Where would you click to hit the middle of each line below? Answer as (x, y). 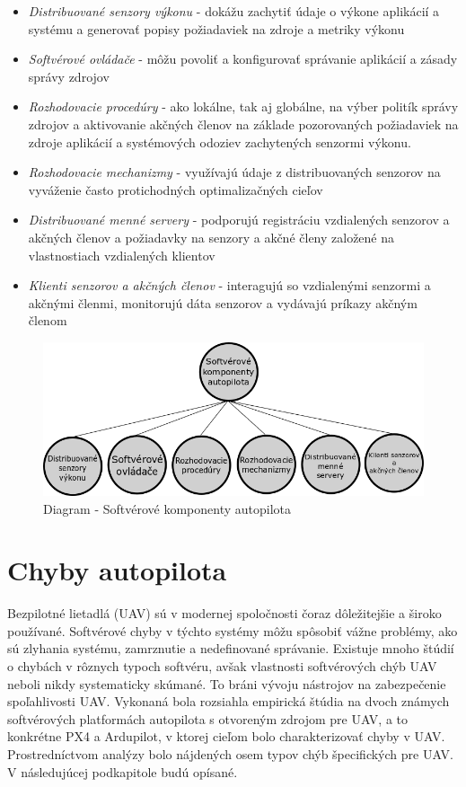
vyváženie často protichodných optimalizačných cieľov (176, 189)
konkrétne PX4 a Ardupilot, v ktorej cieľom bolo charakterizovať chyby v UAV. (226, 736)
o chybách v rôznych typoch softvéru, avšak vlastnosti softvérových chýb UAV (222, 666)
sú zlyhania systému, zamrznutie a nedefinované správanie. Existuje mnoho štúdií (231, 648)
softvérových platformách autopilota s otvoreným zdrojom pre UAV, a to (208, 718)
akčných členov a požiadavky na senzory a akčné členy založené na (211, 237)
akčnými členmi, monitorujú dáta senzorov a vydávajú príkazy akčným (223, 302)
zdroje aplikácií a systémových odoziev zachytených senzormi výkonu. (220, 141)
